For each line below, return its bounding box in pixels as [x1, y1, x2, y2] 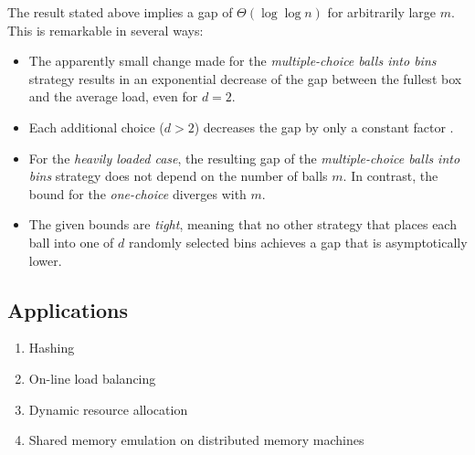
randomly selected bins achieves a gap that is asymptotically [128, 232, 468, 251]
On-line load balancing [28, 368, 156, 387]
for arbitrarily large [327, 3, 437, 21]
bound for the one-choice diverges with [28, 184, 247, 203]
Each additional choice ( [28, 117, 164, 136]
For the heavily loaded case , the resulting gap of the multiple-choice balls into [28, 148, 460, 167]
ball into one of [28, 232, 114, 251]
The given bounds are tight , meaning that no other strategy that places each [28, 215, 457, 234]
